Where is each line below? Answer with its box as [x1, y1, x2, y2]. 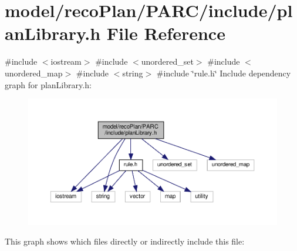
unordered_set [141, 55, 194, 68]
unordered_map [5, 66, 63, 79]
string [122, 66, 143, 79]
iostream [50, 55, 82, 68]
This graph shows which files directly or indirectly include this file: [5, 235, 245, 247]
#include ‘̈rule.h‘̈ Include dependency [156, 66, 291, 79]
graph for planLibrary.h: [5, 78, 92, 91]
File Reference [106, 21, 225, 45]
